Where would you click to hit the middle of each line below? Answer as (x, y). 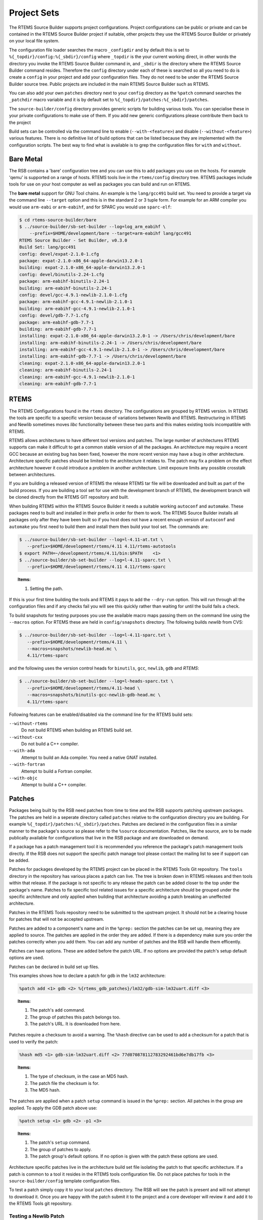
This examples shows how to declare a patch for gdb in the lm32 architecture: (87, 976)
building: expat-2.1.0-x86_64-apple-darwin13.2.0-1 (82, 268)
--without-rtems (28, 723)
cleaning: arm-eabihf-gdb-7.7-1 (58, 384)
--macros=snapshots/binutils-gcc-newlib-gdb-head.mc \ (94, 695)
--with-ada (22, 751)
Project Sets (34, 13)
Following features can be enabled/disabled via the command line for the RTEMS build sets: (101, 714)
